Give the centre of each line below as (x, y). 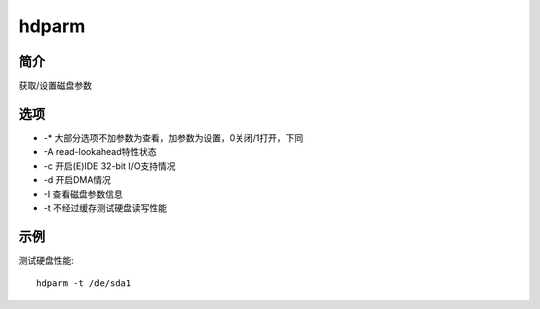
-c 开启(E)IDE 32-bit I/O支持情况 (109, 166)
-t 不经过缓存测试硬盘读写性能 (105, 207)
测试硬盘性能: (46, 260)
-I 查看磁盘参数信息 (83, 194)
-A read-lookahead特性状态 (100, 152)
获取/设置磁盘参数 (55, 86)
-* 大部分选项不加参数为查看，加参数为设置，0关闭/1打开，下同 (173, 137)
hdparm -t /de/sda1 (84, 283)
